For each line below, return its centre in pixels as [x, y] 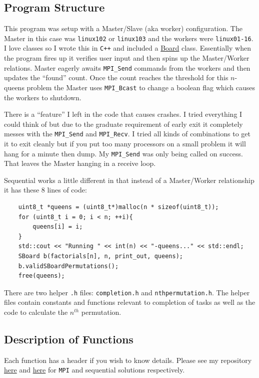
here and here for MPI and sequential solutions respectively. [94, 370]
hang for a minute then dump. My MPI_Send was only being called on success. [124, 153]
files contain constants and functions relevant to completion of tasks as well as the [130, 302]
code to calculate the [36, 312]
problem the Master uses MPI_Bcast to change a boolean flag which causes [141, 87]
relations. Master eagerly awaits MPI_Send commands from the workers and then [127, 67]
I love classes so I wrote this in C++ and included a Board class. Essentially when [127, 48]
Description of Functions [69, 339]
